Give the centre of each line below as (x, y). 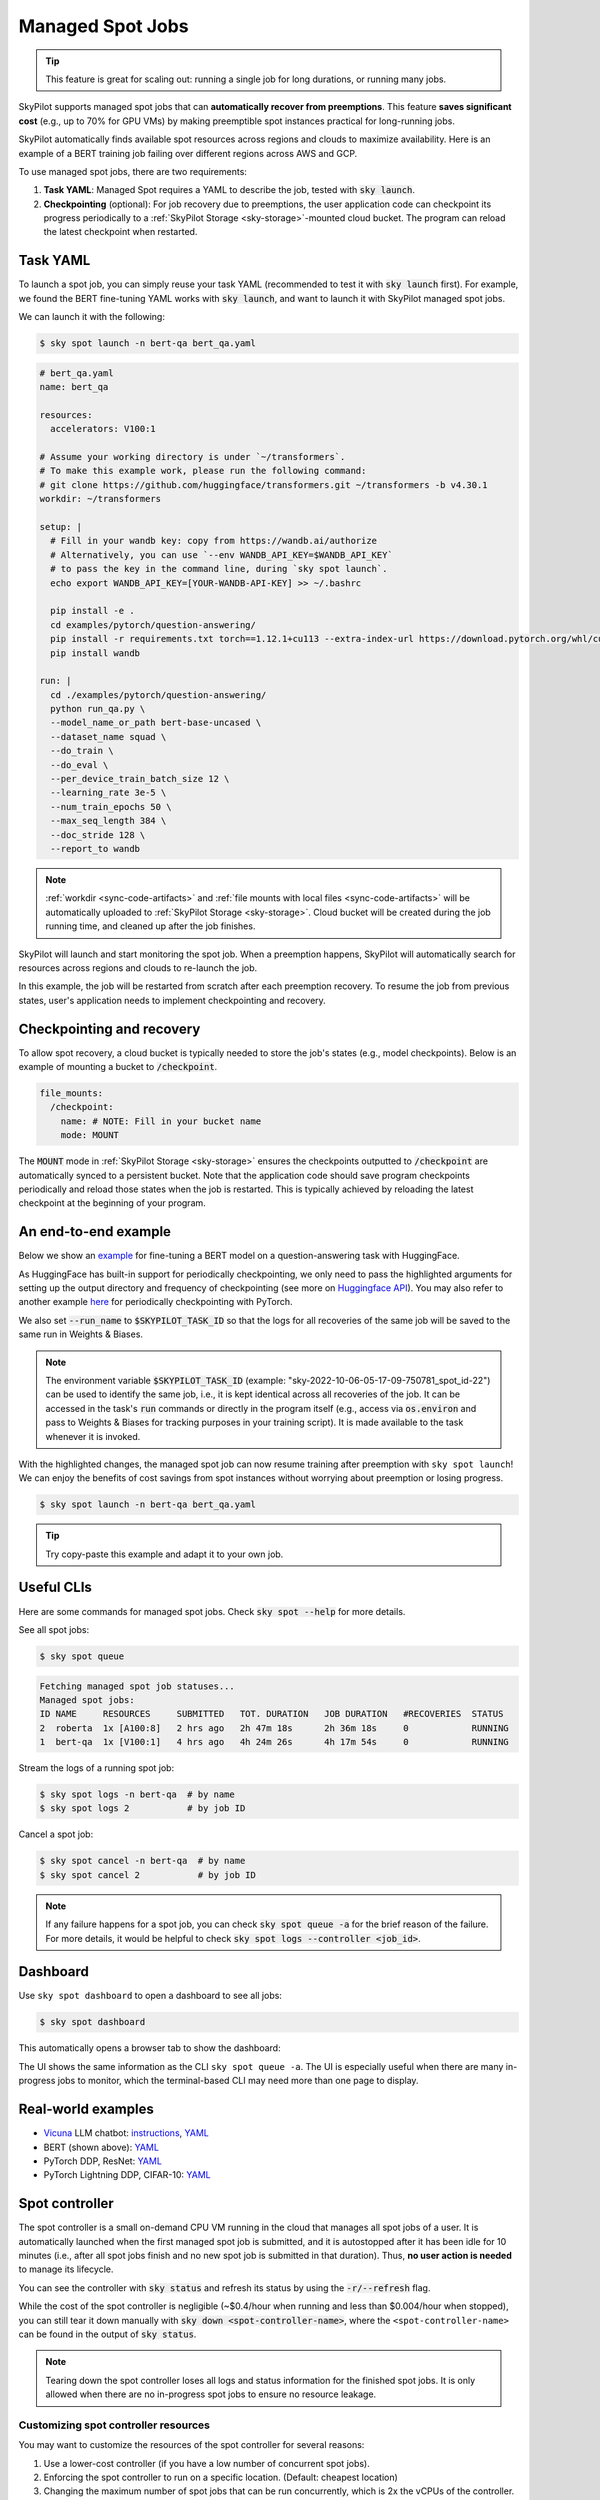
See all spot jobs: (54, 1629)
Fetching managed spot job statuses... (137, 1686)
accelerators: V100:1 (103, 429)
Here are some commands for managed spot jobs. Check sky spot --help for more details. (212, 1611)
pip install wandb (95, 653)
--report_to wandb (95, 848)
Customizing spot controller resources (114, 2425)
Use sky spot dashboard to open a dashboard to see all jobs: (150, 1996)
